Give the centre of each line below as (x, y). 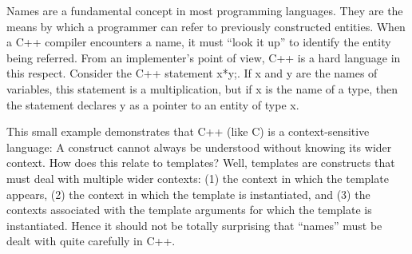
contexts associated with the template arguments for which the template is (189, 210)
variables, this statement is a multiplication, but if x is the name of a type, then (202, 88)
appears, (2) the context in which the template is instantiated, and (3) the (188, 194)
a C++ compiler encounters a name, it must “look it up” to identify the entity (199, 42)
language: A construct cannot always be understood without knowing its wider (199, 147)
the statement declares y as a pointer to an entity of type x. (153, 104)
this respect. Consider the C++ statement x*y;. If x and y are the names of (192, 73)
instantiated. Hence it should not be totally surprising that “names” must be (194, 225)
